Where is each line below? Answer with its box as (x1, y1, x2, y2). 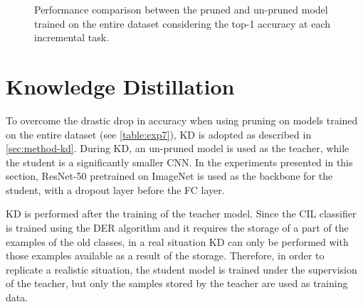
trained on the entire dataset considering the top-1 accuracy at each (34, 16, 331, 31)
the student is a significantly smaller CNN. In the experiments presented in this (6, 154, 353, 169)
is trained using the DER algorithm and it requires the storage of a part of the (6, 220, 349, 235)
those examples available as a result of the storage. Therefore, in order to (6, 248, 325, 263)
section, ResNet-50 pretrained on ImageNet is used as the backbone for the (6, 168, 333, 183)
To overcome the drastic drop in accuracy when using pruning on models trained (6, 112, 358, 127)
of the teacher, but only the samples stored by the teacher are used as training (6, 276, 348, 291)
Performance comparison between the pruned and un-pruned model (34, 2, 328, 16)
